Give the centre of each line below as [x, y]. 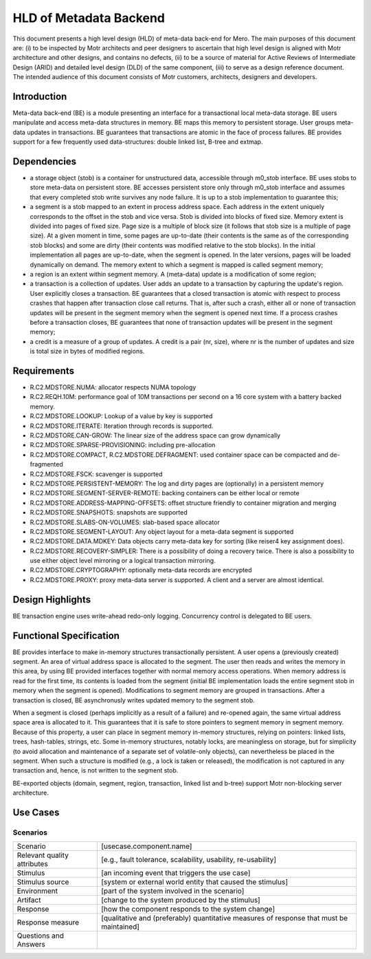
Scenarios [30, 832]
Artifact [29, 900]
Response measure [48, 923]
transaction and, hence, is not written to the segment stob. [95, 771]
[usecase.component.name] [146, 846]
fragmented [46, 464]
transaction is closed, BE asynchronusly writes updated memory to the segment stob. [134, 700]
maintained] [120, 927]
